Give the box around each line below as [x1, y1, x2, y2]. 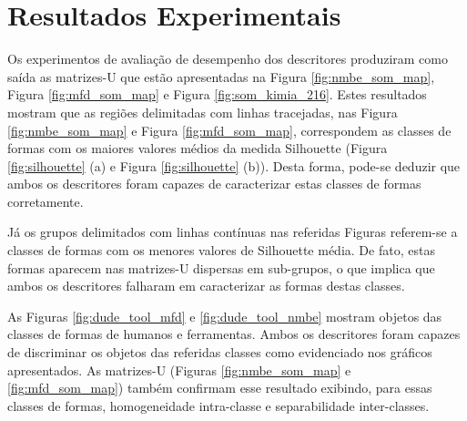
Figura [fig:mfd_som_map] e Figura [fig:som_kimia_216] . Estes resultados [7, 85, 427, 104]
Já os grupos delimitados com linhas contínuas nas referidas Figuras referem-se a [7, 222, 458, 241]
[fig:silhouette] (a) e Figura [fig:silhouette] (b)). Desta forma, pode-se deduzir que [7, 156, 461, 175]
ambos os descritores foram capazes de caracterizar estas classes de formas [7, 174, 421, 193]
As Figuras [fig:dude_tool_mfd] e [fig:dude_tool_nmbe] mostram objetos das [7, 306, 442, 325]
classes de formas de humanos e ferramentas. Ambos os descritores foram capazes [7, 324, 461, 344]
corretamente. [7, 191, 84, 210]
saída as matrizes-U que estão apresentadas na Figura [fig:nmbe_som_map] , [7, 67, 435, 86]
